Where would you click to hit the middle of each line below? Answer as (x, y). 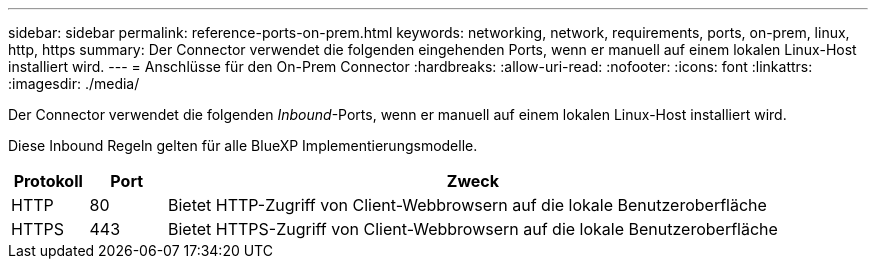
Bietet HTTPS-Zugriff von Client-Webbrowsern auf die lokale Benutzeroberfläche (472, 229)
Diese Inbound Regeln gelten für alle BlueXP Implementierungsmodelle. (243, 145)
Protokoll (48, 181)
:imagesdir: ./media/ (74, 83)
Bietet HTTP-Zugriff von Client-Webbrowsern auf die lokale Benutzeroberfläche (467, 205)
